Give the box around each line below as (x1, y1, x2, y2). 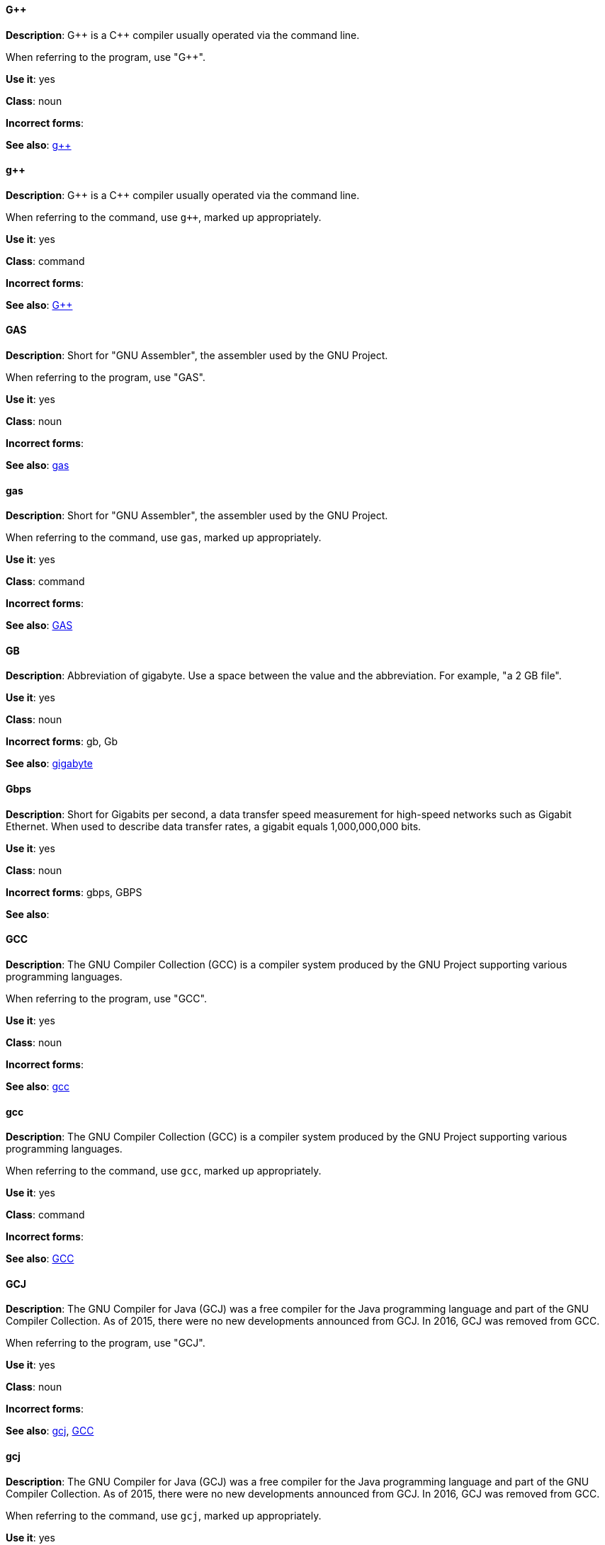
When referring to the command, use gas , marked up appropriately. (6, 531, 322, 544)
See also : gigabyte (6, 757, 93, 770)
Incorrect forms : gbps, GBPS (6, 885, 142, 898)
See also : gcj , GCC (6, 1425, 94, 1437)
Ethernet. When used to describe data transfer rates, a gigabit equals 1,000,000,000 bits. (6, 820, 422, 832)
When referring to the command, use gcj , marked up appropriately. (6, 1509, 322, 1522)
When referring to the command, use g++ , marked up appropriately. (6, 210, 322, 223)
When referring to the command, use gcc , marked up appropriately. (6, 1165, 322, 1177)
